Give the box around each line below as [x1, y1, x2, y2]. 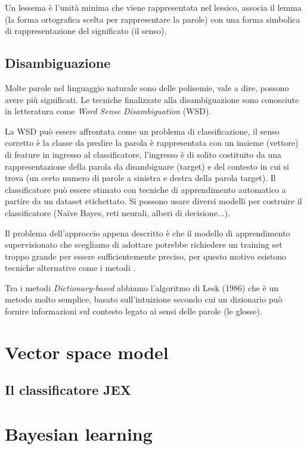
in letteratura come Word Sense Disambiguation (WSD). [5, 105, 212, 117]
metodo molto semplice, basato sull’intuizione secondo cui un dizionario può [5, 293, 283, 305]
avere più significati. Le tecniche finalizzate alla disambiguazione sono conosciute [5, 93, 299, 105]
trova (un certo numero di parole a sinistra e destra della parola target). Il [5, 172, 276, 184]
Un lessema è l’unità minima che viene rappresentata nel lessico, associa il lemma [5, 1, 302, 13]
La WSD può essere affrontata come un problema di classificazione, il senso [5, 124, 280, 137]
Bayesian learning [5, 422, 153, 446]
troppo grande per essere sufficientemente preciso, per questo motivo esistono [5, 250, 287, 262]
